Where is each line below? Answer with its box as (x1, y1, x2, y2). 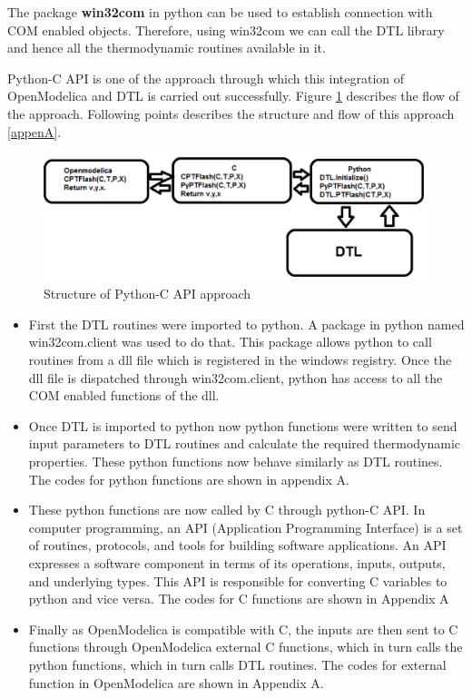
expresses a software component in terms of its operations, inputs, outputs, (28, 553, 446, 572)
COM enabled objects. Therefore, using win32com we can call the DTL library (7, 20, 445, 39)
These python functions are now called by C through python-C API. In (28, 500, 426, 519)
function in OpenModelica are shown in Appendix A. (28, 673, 324, 692)
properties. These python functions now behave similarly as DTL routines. (28, 452, 443, 470)
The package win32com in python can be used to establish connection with (7, 3, 433, 21)
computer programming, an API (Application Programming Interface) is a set (28, 517, 463, 536)
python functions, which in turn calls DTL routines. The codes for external (28, 654, 447, 673)
